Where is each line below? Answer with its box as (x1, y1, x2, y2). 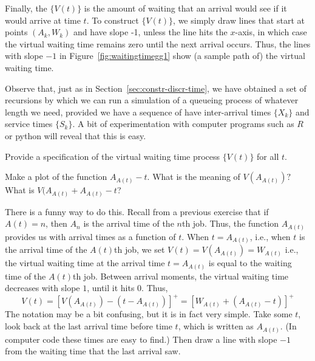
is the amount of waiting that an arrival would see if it (84, 2, 287, 14)
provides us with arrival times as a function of (5, 230, 176, 242)
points (5, 26, 28, 38)
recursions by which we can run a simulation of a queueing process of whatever (5, 94, 299, 106)
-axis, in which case (235, 26, 307, 38)
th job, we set (114, 243, 165, 256)
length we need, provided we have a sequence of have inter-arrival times (5, 105, 271, 118)
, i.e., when (249, 230, 291, 242)
